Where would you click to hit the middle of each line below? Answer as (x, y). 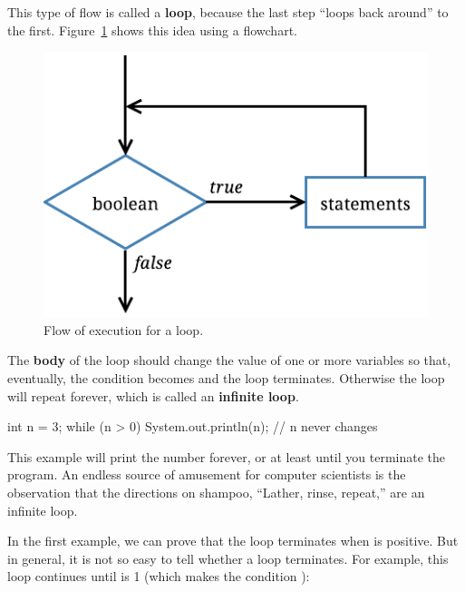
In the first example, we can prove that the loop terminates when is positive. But (233, 541)
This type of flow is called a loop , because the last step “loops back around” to (228, 12)
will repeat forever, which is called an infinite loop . (153, 395)
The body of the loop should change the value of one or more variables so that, (229, 360)
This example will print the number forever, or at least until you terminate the (226, 456)
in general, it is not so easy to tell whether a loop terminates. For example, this (228, 558)
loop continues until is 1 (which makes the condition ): (159, 576)
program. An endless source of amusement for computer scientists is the (207, 474)
